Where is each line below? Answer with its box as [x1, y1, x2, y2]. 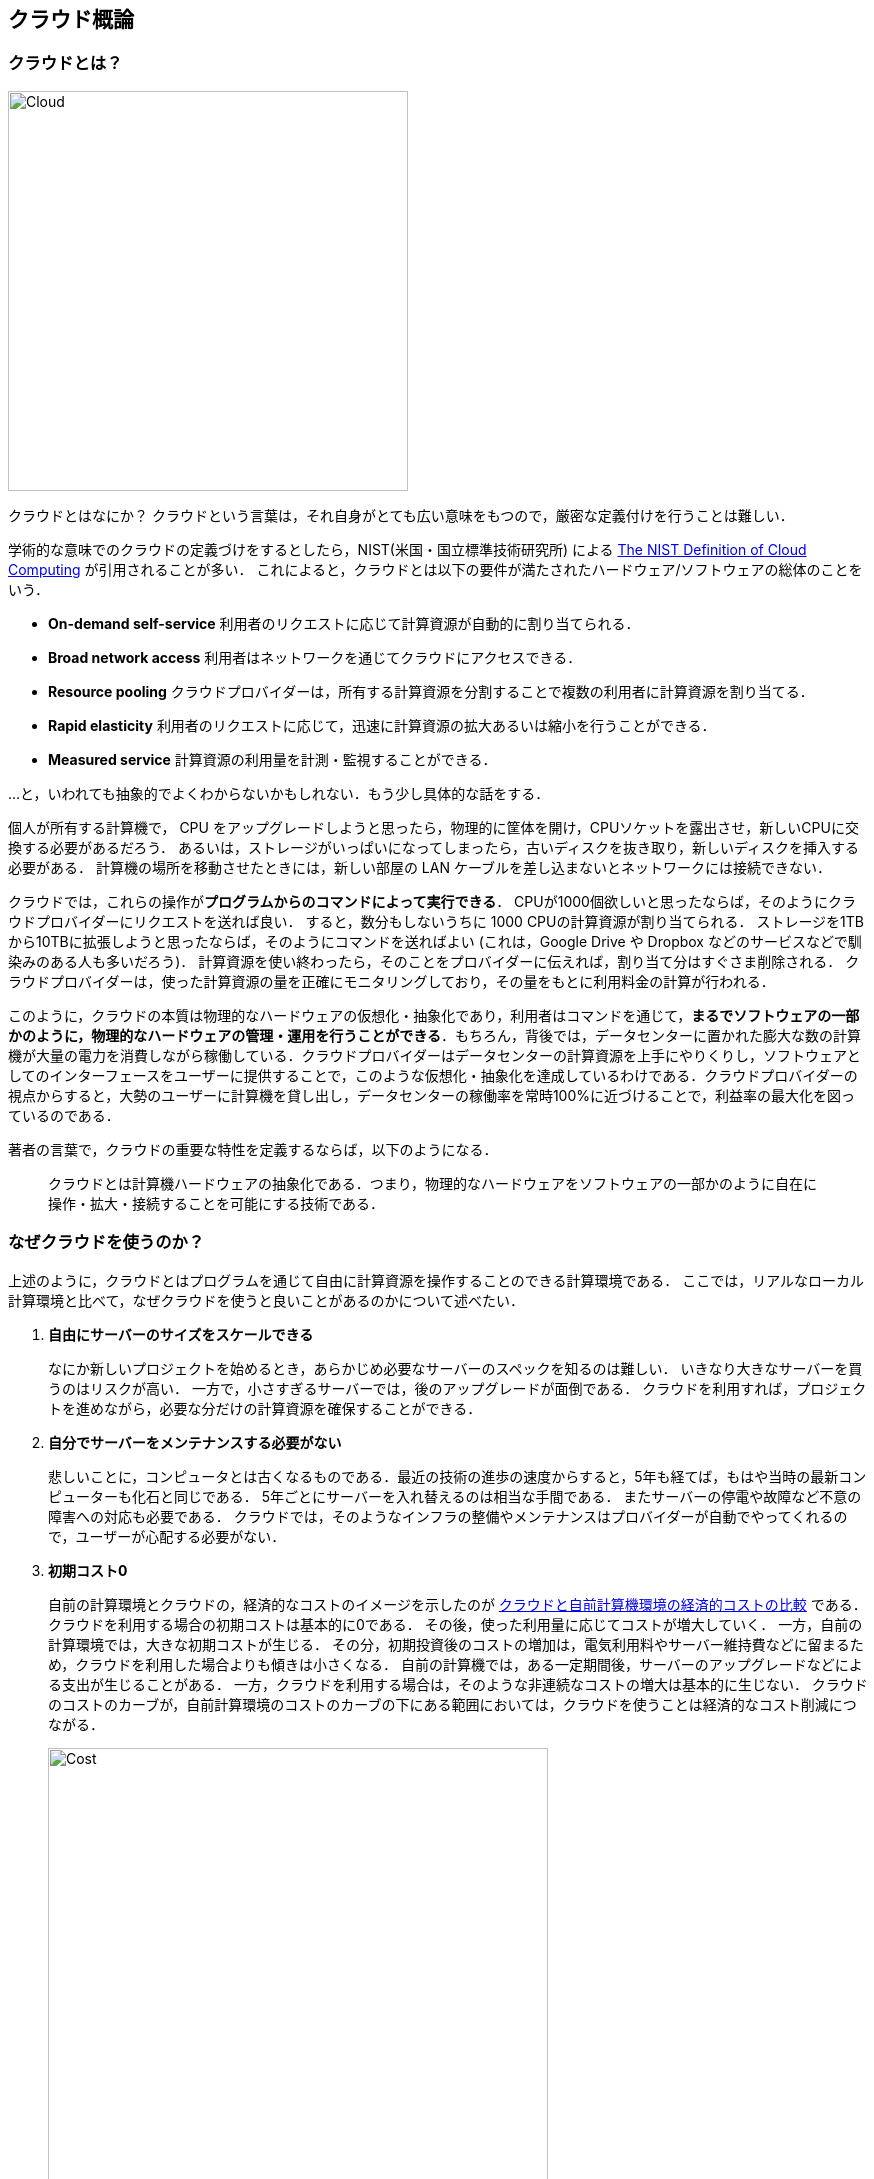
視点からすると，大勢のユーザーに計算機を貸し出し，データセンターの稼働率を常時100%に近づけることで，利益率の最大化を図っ [8, 1086, 856, 1104]
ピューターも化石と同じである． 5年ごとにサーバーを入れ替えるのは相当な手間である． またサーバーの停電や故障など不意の [48, 1487, 862, 1505]
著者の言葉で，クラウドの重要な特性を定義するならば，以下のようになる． [8, 1140, 498, 1158]
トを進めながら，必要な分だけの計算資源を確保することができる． [48, 1399, 482, 1417]
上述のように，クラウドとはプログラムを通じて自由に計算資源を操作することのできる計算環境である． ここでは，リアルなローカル [8, 1271, 865, 1289]
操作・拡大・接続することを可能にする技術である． [48, 1194, 384, 1212]
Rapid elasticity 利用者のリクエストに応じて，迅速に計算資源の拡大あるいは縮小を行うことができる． [48, 716, 716, 734]
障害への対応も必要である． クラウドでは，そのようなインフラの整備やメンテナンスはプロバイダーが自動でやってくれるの [48, 1507, 848, 1525]
